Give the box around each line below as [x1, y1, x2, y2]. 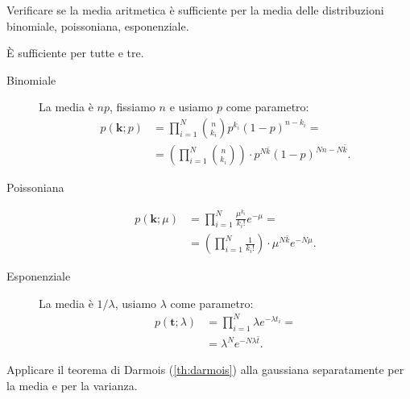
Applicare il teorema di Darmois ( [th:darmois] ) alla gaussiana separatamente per [6, 361, 404, 378]
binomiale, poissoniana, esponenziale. [6, 17, 189, 34]
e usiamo [169, 98, 213, 115]
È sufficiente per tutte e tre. [6, 44, 144, 61]
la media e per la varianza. [6, 376, 138, 393]
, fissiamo [109, 98, 155, 115]
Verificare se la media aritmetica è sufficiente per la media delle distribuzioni [6, 2, 384, 18]
